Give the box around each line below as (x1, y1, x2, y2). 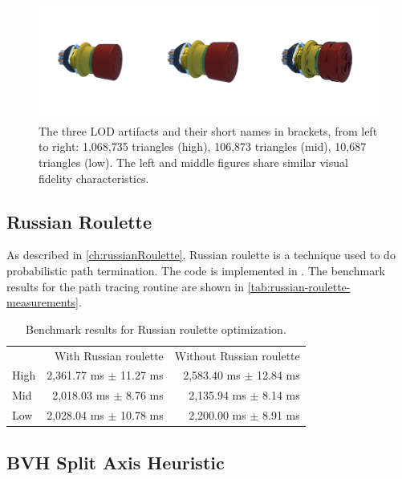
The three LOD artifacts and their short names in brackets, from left (39, 122, 378, 139)
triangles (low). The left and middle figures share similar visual (39, 153, 348, 170)
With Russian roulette (55, 347, 164, 363)
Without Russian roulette (174, 347, 300, 363)
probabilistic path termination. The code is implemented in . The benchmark (6, 262, 386, 278)
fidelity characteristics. (39, 169, 149, 186)
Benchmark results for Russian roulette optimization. (25, 320, 286, 337)
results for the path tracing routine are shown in (6, 278, 245, 294)
